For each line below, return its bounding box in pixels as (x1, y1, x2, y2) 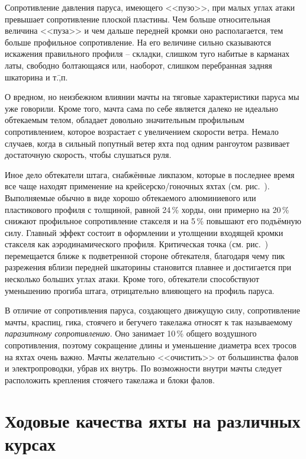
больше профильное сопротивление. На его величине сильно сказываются (5, 35, 271, 48)
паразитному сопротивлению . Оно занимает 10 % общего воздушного (5, 327, 257, 340)
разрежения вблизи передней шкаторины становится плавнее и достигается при (5, 261, 292, 273)
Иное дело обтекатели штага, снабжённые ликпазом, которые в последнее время (5, 168, 295, 180)
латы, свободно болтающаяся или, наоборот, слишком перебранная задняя (5, 59, 272, 71)
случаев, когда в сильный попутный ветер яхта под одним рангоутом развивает (5, 137, 290, 149)
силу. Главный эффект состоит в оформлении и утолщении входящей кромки (5, 226, 284, 238)
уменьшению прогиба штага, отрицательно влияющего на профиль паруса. (5, 284, 275, 296)
